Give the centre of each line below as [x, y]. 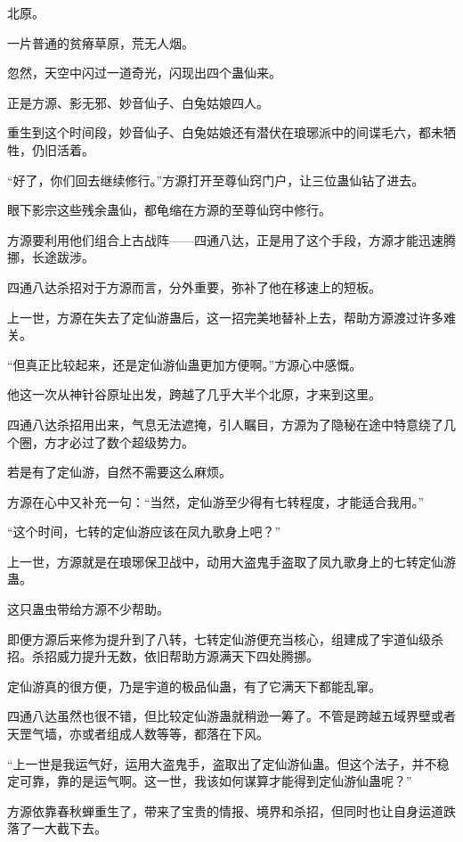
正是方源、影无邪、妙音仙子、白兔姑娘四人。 [138, 102]
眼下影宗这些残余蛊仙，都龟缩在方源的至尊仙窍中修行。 [169, 210]
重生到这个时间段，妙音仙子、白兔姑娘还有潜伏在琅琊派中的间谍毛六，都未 [225, 132]
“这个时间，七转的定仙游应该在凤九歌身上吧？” [144, 531]
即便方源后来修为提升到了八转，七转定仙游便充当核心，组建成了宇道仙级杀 [225, 638]
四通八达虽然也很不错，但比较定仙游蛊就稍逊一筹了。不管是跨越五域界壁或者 [231, 716]
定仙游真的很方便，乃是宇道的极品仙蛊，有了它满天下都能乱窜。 [194, 686]
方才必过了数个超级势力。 [119, 441]
